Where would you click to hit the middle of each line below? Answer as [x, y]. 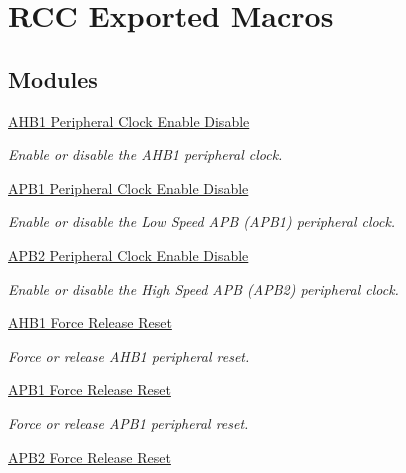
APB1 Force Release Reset [89, 389]
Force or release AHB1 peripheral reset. [129, 355]
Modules [53, 78]
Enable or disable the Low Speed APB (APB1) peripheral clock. [202, 221]
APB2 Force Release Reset [89, 456]
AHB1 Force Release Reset [90, 322]
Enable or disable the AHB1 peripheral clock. [145, 154]
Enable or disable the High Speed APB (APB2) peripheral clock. [203, 288]
